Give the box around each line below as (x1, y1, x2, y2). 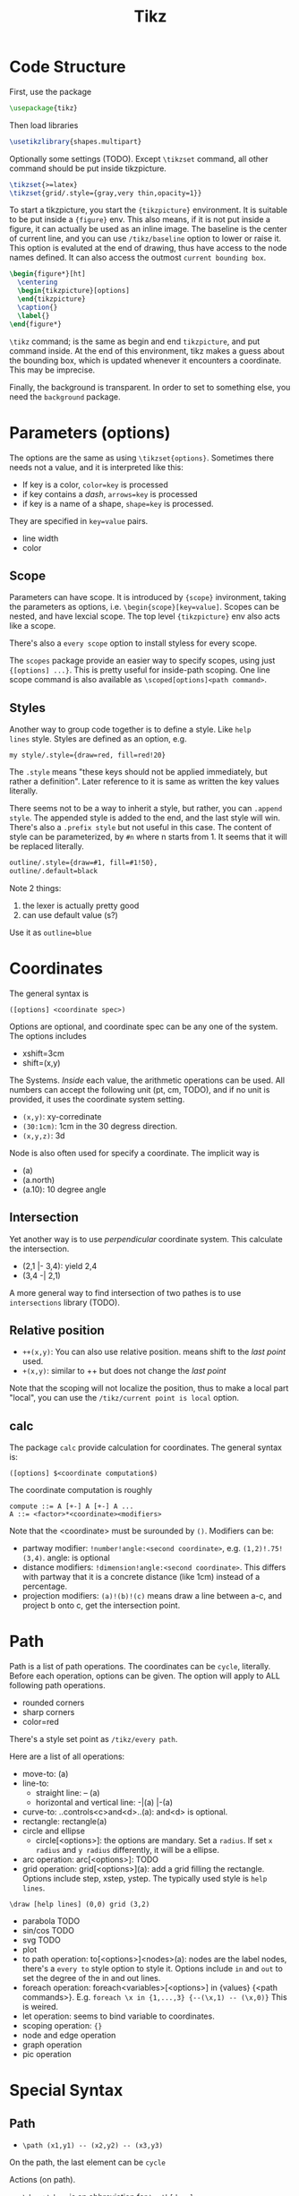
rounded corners (21, 1697, 85, 1708)
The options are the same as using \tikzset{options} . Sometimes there (9, 452, 275, 463)
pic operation (21, 2049, 72, 2060)
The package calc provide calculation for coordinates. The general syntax (9, 1442, 282, 1453)
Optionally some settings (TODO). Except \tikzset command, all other (9, 153, 269, 164)
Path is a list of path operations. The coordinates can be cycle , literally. (9, 1661, 271, 1672)
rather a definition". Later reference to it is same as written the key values (9, 776, 280, 787)
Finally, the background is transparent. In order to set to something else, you (9, 382, 291, 392)
